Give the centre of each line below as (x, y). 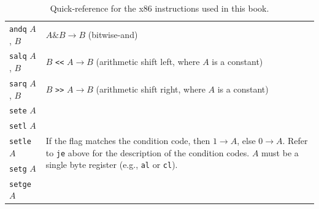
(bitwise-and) (113, 34)
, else (246, 141)
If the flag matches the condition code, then (128, 141)
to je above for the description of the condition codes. (148, 152)
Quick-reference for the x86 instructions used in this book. (159, 8)
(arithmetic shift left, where (148, 62)
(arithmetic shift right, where (151, 89)
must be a (280, 152)
